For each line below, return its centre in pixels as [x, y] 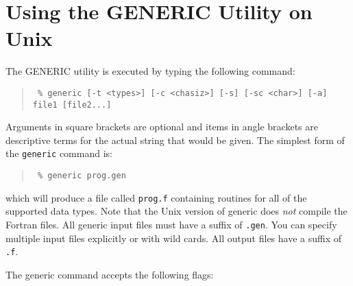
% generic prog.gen [82, 176]
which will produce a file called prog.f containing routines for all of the [156, 197]
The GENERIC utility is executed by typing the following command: [150, 71]
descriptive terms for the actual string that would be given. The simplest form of [175, 140]
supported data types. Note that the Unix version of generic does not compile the [176, 211]
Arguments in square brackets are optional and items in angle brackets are [162, 127]
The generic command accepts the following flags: [110, 274]
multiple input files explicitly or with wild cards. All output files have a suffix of [174, 238]
